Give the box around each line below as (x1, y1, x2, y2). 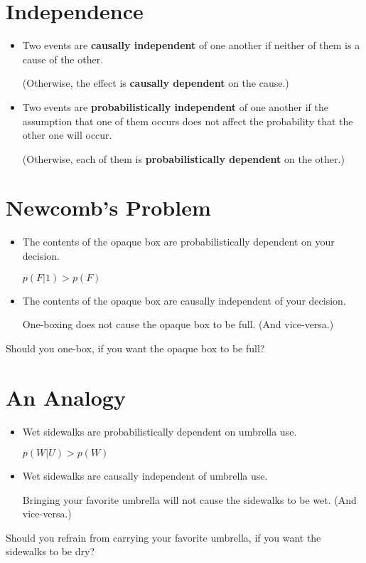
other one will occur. (22, 127, 112, 142)
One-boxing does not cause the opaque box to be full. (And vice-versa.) (22, 317, 334, 332)
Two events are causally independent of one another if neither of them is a (22, 38, 360, 53)
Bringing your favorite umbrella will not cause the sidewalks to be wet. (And (22, 492, 357, 507)
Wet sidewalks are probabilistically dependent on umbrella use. (22, 423, 297, 438)
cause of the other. (22, 51, 104, 66)
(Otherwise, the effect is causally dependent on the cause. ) (22, 75, 289, 90)
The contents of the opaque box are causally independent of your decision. (22, 293, 346, 307)
